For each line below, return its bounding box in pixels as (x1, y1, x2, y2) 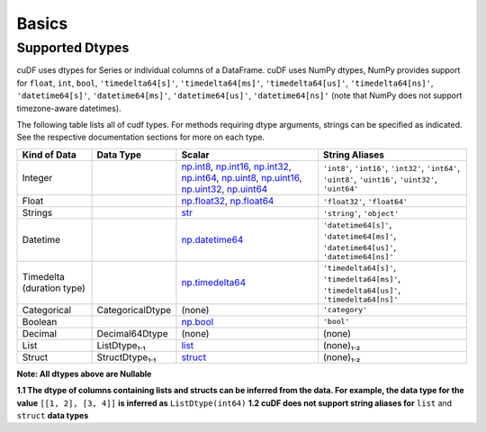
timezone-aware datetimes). (16, 103, 121, 113)
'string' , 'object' (322, 206, 400, 219)
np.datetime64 (181, 234, 244, 247)
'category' (322, 305, 368, 315)
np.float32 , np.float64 (181, 194, 274, 207)
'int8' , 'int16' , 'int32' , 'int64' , (322, 162, 461, 175)
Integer (22, 171, 53, 184)
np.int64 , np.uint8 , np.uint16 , (181, 171, 302, 184)
